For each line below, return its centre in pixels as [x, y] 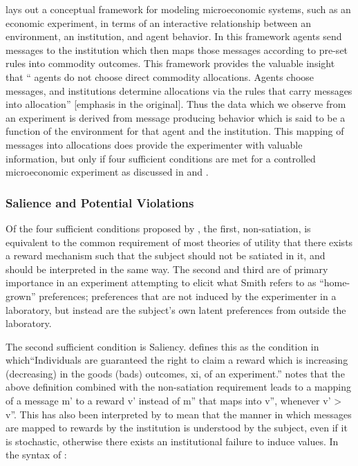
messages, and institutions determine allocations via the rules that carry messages [179, 90]
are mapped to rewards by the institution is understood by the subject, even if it [177, 428]
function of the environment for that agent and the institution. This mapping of [175, 131]
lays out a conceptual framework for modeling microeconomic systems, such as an [178, 9]
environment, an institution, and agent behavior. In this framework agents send [174, 36]
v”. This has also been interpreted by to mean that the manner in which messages [179, 414]
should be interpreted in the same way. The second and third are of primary [167, 269]
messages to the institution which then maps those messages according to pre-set [177, 49]
